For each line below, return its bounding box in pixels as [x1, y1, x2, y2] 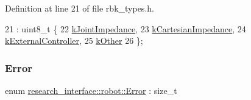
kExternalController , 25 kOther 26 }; [5, 34, 143, 47]
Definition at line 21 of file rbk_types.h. [5, 2, 154, 14]
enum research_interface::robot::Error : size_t [5, 84, 177, 96]
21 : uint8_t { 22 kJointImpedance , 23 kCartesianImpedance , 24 [5, 22, 246, 35]
